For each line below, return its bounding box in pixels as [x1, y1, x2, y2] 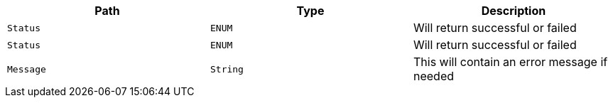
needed [413, 69, 454, 83]
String [210, 63, 244, 75]
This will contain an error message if [413, 55, 608, 69]
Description [481, 4, 546, 18]
